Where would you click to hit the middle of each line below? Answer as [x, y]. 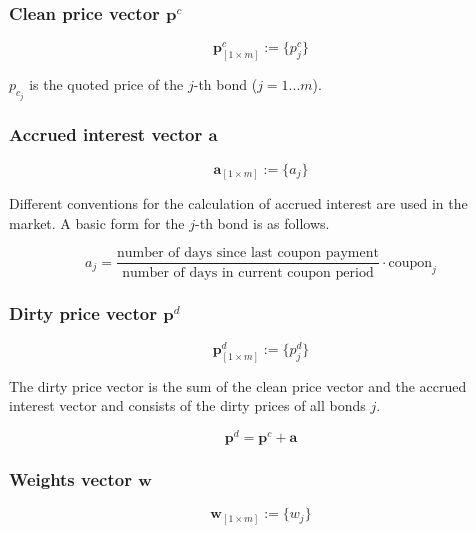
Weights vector [70, 478]
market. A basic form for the [97, 222]
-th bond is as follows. [262, 222]
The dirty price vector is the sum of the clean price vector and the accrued [238, 385]
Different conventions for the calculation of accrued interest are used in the [238, 203]
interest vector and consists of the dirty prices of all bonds [187, 405]
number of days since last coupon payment [248, 253]
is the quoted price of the [106, 84]
